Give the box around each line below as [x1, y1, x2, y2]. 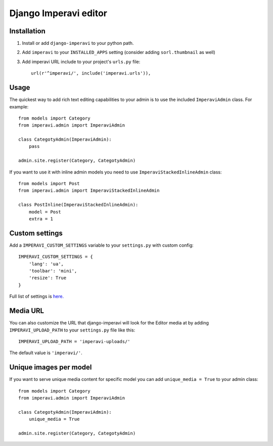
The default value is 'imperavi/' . [9, 350, 83, 356]
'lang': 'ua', [28, 261, 64, 267]
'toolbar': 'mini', [28, 268, 77, 274]
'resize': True [28, 275, 67, 281]
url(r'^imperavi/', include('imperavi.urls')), [31, 71, 151, 76]
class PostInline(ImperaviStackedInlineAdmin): [18, 202, 139, 208]
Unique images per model [9, 363, 92, 372]
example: [9, 103, 29, 109]
